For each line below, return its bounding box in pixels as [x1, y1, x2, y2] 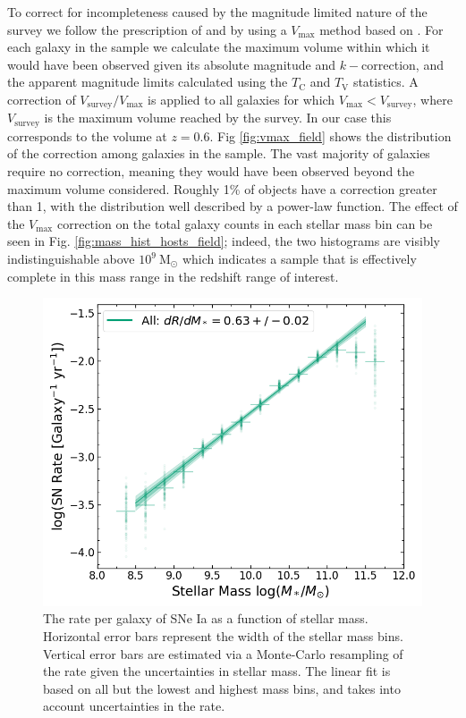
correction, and [361, 55, 444, 73]
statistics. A [352, 72, 419, 91]
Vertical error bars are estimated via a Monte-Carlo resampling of [43, 644, 403, 663]
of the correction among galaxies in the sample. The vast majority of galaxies [7, 144, 430, 163]
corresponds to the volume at [7, 126, 167, 145]
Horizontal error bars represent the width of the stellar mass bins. [43, 626, 403, 645]
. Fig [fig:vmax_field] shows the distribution [209, 126, 452, 145]
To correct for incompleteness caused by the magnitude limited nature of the [7, 3, 428, 21]
